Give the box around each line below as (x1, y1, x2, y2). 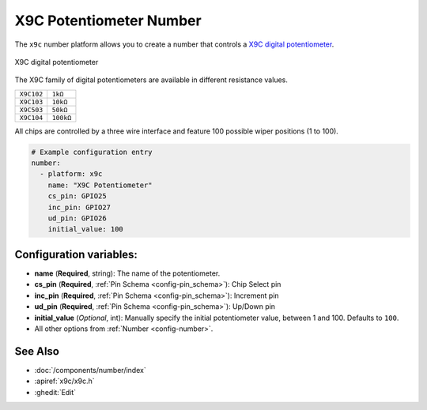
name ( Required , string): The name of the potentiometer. (34, 269, 221, 278)
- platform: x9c (40, 170, 103, 179)
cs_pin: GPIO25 (47, 192, 107, 201)
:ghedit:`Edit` (34, 387, 77, 397)
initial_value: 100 (47, 225, 124, 234)
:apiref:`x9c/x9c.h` (34, 376, 95, 386)
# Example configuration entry (31, 147, 153, 156)
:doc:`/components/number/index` (34, 365, 146, 374)
